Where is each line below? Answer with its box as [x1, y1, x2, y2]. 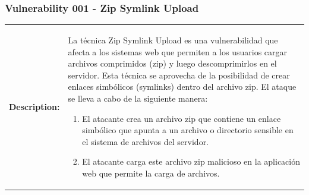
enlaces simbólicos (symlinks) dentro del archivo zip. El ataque [68, 80, 297, 93]
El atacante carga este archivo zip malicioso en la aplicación [82, 155, 300, 168]
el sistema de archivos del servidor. [82, 135, 209, 147]
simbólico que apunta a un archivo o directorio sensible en [82, 124, 294, 136]
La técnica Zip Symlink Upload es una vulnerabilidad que [68, 33, 278, 46]
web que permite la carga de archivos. [82, 166, 220, 179]
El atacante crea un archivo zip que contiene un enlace [82, 112, 281, 124]
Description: [9, 100, 60, 112]
